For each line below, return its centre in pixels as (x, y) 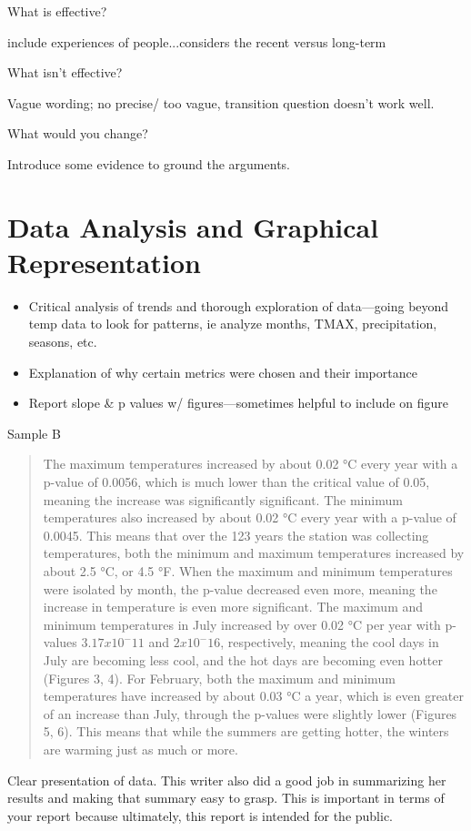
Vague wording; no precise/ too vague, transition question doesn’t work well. (221, 102)
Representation (104, 262)
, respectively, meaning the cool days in (330, 642)
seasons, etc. (63, 342)
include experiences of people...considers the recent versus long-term (197, 41)
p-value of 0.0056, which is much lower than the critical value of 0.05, (236, 482)
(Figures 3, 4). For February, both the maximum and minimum (219, 678)
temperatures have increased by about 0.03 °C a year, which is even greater (254, 696)
